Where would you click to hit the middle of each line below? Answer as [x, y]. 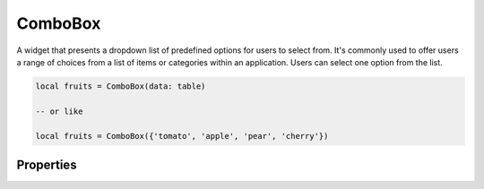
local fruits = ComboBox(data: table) [121, 86]
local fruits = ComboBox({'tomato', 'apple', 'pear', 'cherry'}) [182, 136]
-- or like [59, 111]
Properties [47, 164]
